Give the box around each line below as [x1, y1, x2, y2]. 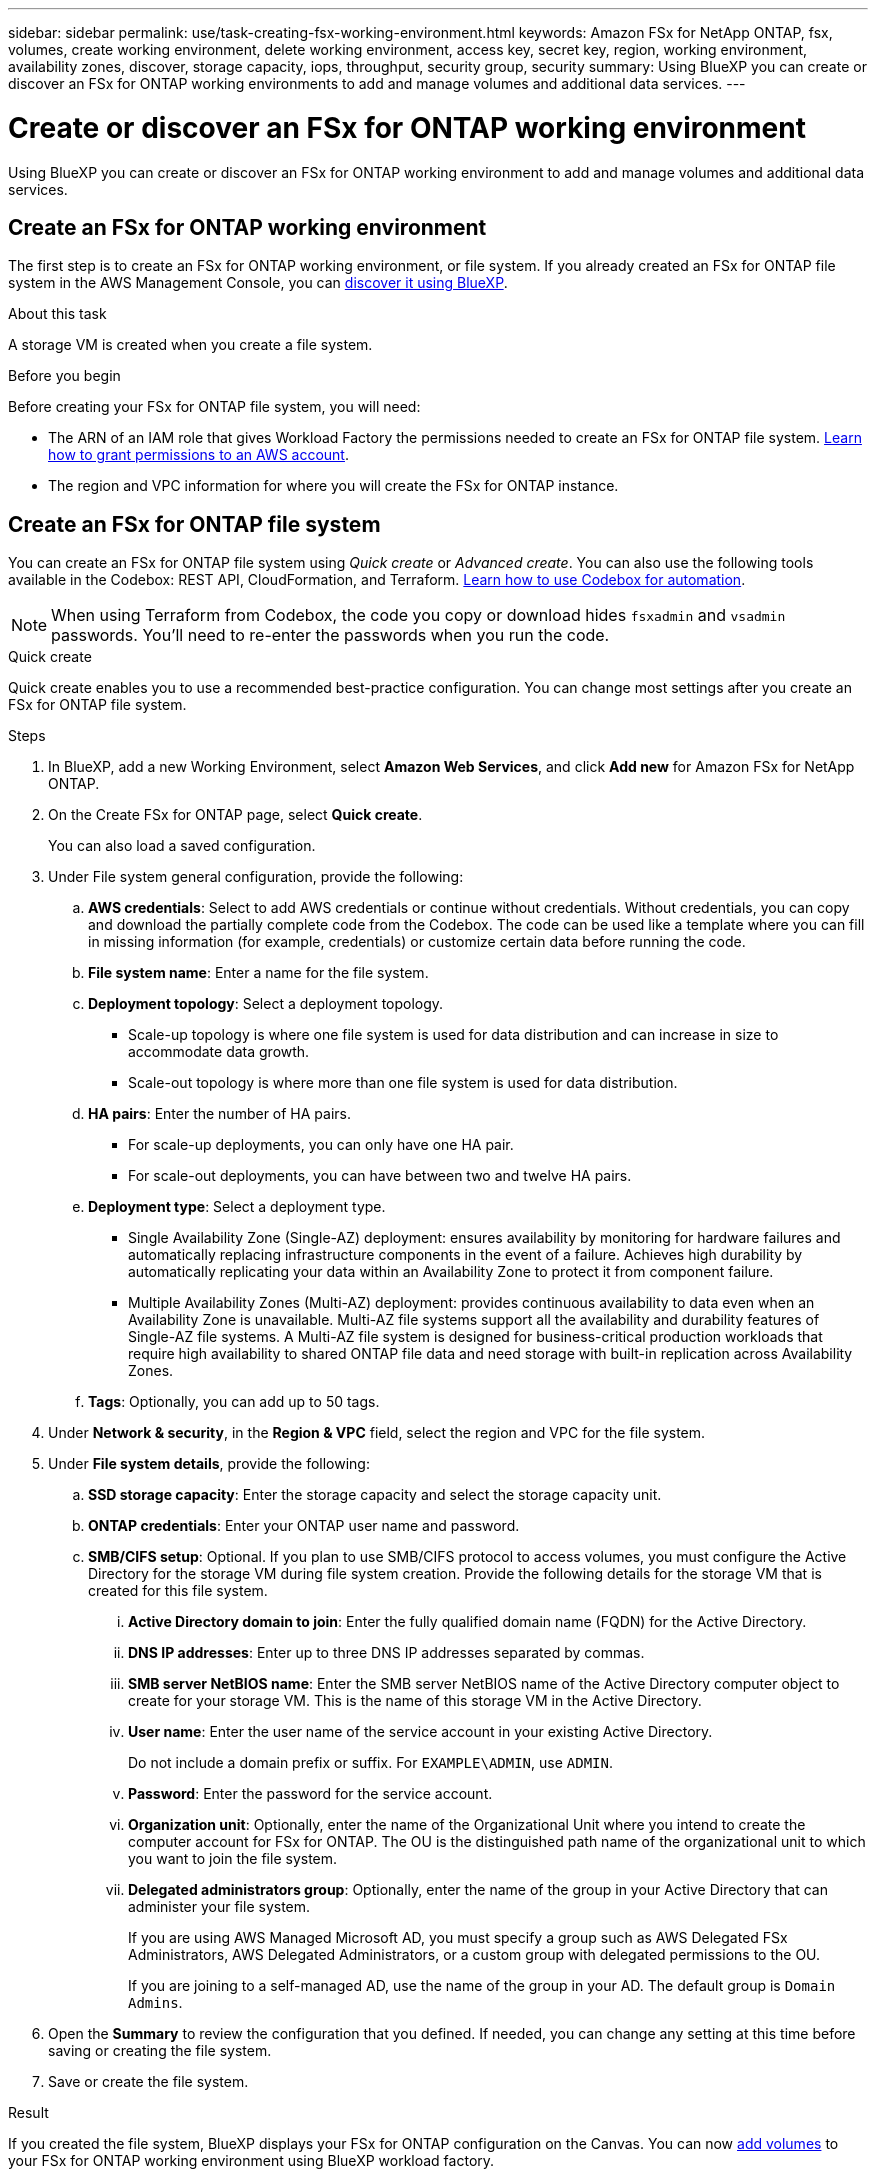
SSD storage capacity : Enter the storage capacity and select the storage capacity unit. [88, 1486, 662, 1504]
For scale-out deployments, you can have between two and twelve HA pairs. [128, 1167, 632, 1185]
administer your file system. [128, 1898, 311, 1916]
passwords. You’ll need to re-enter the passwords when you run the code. [51, 625, 610, 646]
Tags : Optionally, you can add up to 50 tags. [88, 1393, 380, 1411]
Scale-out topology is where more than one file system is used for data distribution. [128, 1074, 678, 1092]
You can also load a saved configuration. [48, 837, 316, 855]
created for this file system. [88, 1582, 268, 1600]
